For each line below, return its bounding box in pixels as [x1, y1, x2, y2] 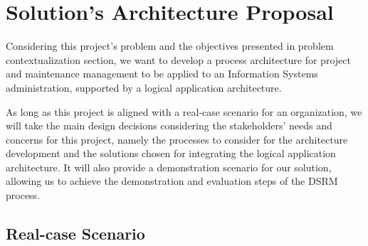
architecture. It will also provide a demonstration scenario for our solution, [6, 159, 332, 174]
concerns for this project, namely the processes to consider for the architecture [6, 132, 348, 146]
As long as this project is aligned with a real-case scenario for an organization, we [6, 104, 362, 119]
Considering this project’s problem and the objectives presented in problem [6, 38, 334, 53]
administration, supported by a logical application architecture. [6, 80, 282, 95]
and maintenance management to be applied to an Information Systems [6, 66, 318, 81]
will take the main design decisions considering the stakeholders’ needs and [6, 118, 332, 133]
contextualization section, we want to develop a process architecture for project [6, 52, 351, 67]
